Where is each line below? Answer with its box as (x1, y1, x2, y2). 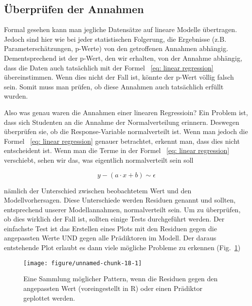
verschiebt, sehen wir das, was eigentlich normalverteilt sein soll (4, 154, 194, 165)
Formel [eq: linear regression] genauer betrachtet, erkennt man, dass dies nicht (4, 136, 240, 146)
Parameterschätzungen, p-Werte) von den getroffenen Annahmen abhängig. (4, 43, 228, 53)
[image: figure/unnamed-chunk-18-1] (23, 259, 142, 267)
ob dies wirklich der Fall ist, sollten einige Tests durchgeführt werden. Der (4, 214, 225, 224)
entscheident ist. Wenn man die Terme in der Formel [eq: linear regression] (4, 145, 230, 155)
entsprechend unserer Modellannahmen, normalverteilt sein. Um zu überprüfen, (4, 204, 241, 214)
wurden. (4, 91, 28, 101)
